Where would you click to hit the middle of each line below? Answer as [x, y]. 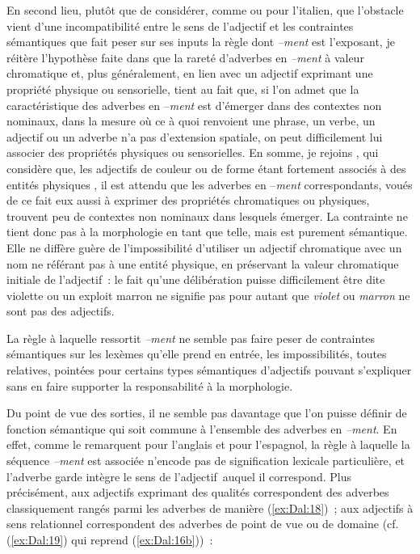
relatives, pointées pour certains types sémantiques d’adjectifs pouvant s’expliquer [209, 370]
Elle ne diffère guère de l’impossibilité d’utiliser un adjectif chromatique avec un [204, 247]
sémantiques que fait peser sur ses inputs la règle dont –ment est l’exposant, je [201, 42]
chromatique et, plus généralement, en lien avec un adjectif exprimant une [190, 73]
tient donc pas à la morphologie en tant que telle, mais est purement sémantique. [207, 232]
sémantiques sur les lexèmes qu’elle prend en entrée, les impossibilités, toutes [197, 354]
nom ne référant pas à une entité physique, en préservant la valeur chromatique [203, 263]
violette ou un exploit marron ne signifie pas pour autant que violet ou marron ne [208, 295]
